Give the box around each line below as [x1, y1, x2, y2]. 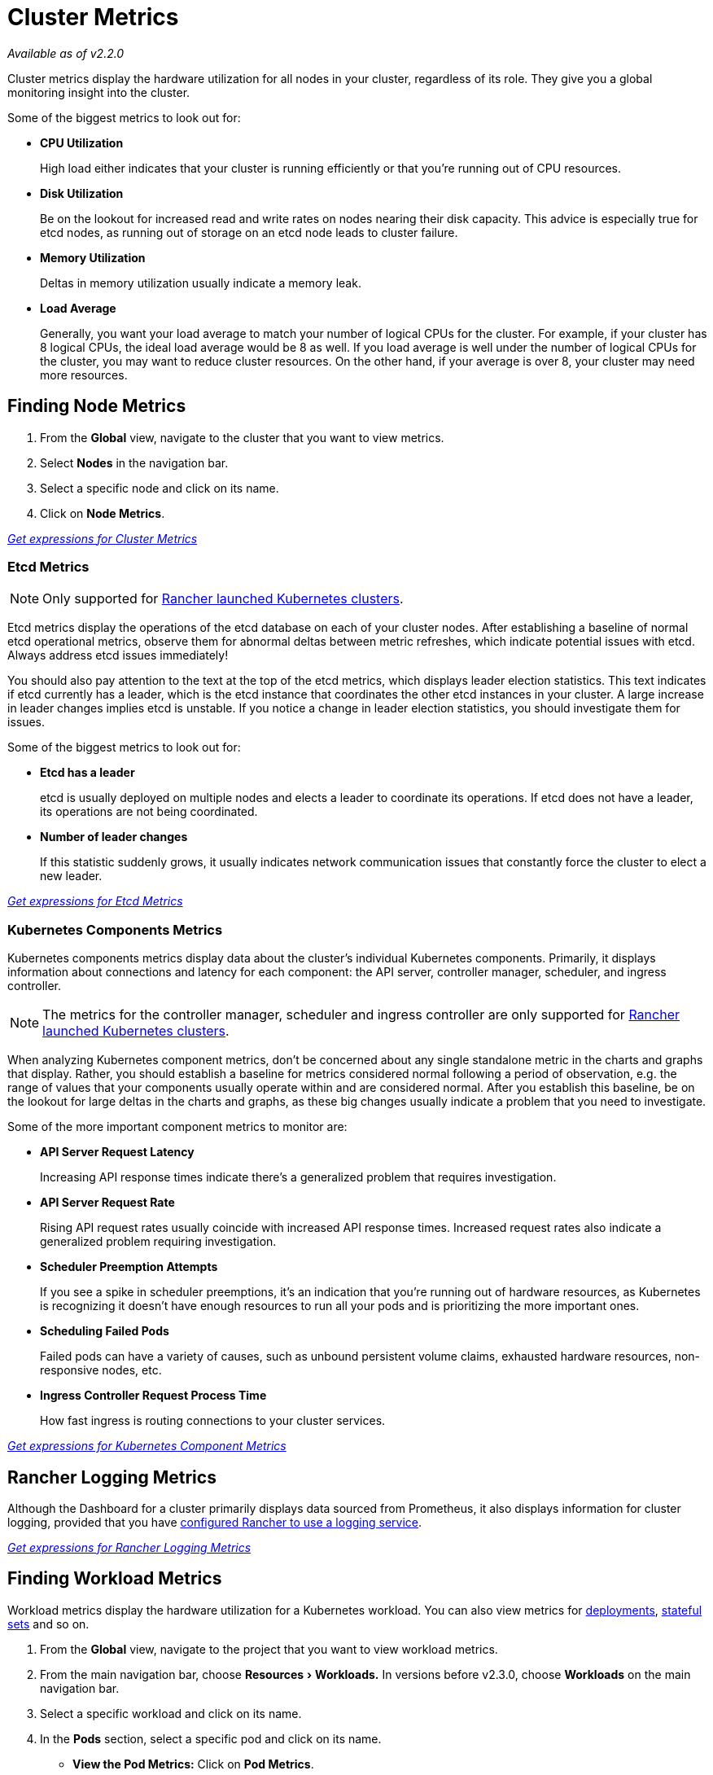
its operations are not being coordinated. [40, 804, 258, 819]
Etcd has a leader [40, 765, 135, 780]
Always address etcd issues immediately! [7, 648, 229, 663]
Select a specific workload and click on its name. [40, 1706, 302, 1720]
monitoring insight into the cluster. [7, 85, 190, 99]
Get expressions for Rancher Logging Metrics [7, 1540, 252, 1554]
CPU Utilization [40, 135, 124, 150]
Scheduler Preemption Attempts [40, 1260, 218, 1274]
